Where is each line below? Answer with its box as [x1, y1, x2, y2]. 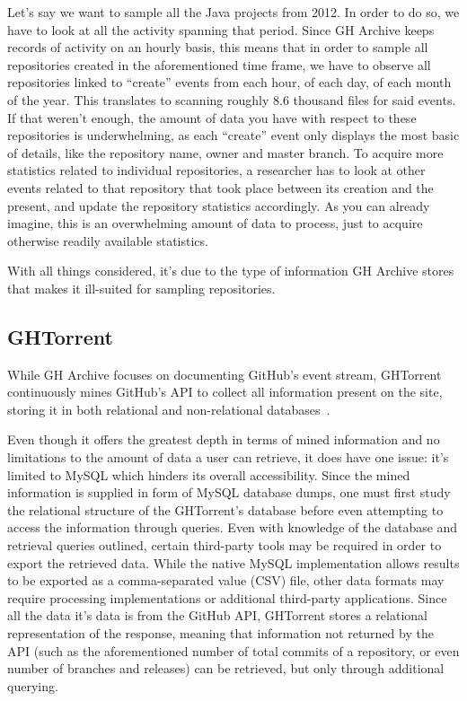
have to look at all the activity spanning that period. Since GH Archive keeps [7, 20, 435, 39]
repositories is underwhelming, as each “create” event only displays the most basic [7, 126, 460, 145]
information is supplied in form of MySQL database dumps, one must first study [7, 483, 451, 502]
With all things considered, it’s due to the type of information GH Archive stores [7, 261, 454, 280]
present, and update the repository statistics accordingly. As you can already [7, 196, 430, 215]
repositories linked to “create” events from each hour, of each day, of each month [7, 73, 452, 92]
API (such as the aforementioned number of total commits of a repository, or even [7, 641, 460, 660]
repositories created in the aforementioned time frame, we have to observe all [7, 55, 431, 74]
